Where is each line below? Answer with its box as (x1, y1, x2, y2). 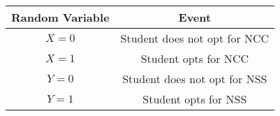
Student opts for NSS (142, 91, 247, 107)
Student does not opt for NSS (122, 71, 267, 87)
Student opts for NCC (140, 50, 249, 66)
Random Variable (11, 9, 110, 25)
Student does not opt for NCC (120, 30, 270, 46)
